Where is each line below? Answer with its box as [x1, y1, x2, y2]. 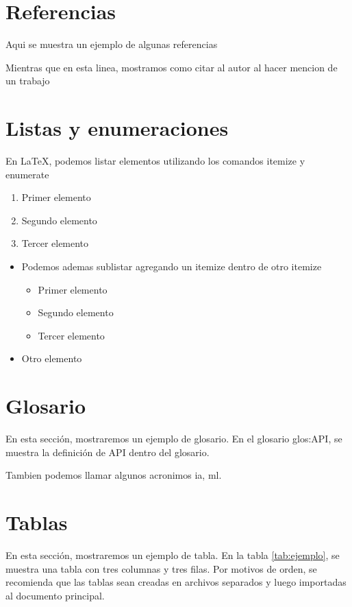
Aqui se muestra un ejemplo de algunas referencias [5, 37, 218, 51]
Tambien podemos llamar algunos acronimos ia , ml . [5, 468, 222, 482]
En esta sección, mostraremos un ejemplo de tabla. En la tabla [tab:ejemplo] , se [5, 548, 340, 562]
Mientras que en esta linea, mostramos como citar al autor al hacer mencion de [5, 60, 338, 74]
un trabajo [5, 73, 50, 88]
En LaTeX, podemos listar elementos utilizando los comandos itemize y [5, 154, 305, 168]
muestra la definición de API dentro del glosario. [5, 444, 210, 459]
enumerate [5, 167, 49, 181]
